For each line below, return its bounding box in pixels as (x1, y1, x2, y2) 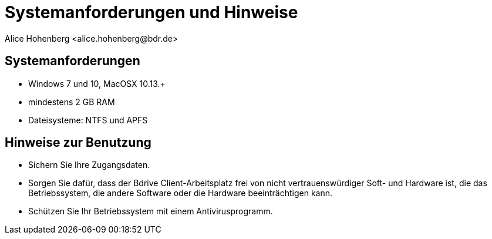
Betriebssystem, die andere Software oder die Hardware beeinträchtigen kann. (28, 188, 333, 198)
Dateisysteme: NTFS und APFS (28, 115, 148, 125)
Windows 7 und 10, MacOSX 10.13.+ (28, 78, 166, 89)
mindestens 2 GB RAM (28, 96, 115, 107)
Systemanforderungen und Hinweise (5, 2, 298, 22)
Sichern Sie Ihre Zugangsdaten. (28, 160, 150, 170)
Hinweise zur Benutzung (5, 135, 151, 150)
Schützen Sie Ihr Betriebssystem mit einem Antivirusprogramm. (28, 206, 273, 217)
